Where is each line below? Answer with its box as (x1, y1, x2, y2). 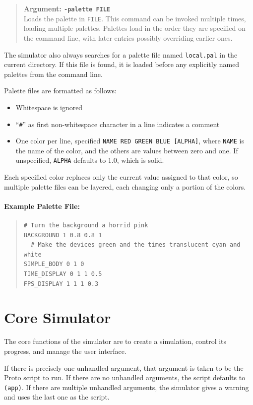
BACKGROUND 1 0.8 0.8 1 (23, 231, 102, 239)
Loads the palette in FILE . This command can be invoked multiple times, (23, 13, 246, 23)
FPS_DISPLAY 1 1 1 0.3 (23, 280, 99, 287)
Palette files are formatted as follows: (4, 85, 117, 96)
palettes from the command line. (4, 68, 103, 79)
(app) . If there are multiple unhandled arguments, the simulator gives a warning (4, 382, 249, 392)
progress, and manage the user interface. (4, 345, 126, 356)
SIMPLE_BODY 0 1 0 (23, 261, 84, 268)
